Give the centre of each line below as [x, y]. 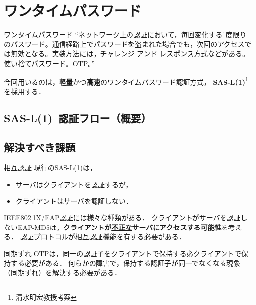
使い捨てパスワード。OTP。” [49, 63]
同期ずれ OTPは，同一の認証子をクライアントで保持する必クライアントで [123, 253]
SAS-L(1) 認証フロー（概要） [78, 118]
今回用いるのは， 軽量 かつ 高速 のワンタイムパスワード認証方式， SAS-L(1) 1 [126, 81]
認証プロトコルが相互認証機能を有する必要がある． [103, 237]
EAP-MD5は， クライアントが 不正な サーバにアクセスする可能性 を [123, 227]
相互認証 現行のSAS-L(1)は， [50, 168]
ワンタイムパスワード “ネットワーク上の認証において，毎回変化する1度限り [125, 34]
